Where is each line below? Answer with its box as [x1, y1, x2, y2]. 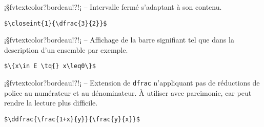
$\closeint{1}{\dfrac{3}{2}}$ [4, 19, 107, 27]
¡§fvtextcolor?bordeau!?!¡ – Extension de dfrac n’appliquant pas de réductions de [4, 77, 260, 88]
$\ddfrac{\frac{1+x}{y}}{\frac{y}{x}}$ [4, 115, 140, 123]
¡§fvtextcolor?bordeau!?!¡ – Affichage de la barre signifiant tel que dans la [4, 34, 234, 45]
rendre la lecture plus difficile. [4, 97, 98, 108]
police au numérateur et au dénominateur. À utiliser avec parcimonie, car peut [4, 87, 252, 98]
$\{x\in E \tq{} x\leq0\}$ [4, 62, 96, 70]
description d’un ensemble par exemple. [4, 44, 128, 55]
